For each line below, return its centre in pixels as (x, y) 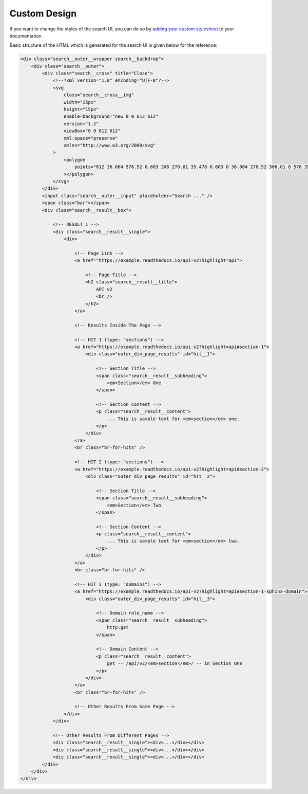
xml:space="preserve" (91, 138)
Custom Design (43, 13)
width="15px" (80, 102)
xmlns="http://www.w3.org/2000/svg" (110, 145)
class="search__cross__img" (99, 95)
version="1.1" (81, 124)
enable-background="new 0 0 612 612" (111, 116)
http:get (118, 628)
